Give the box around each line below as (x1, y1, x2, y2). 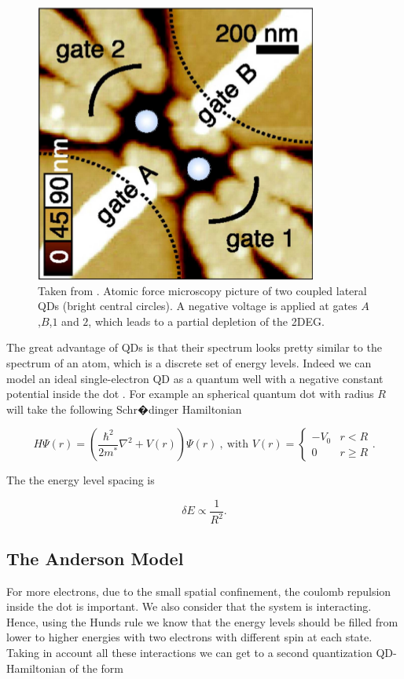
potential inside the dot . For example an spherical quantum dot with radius (6, 385, 374, 402)
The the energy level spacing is (6, 472, 155, 488)
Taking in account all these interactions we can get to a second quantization (6, 644, 373, 660)
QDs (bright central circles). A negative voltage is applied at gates (38, 298, 358, 314)
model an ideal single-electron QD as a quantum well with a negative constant (6, 370, 384, 386)
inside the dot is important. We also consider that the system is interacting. (6, 598, 372, 615)
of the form (69, 659, 124, 676)
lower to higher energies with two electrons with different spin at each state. (6, 629, 373, 645)
